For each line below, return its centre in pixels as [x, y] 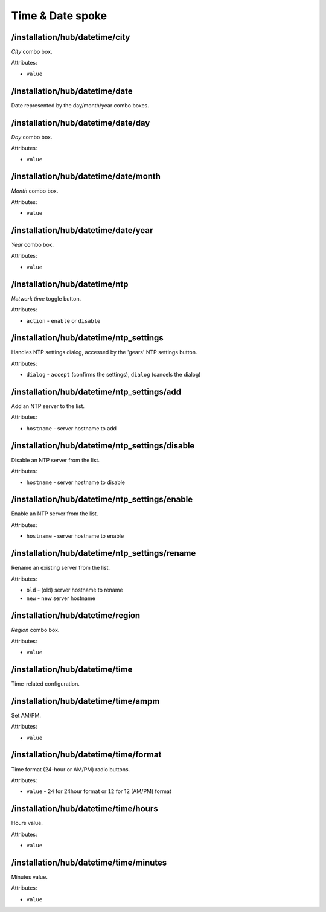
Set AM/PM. [26, 715]
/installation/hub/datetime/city [71, 37]
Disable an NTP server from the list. [55, 460]
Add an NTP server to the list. [48, 406]
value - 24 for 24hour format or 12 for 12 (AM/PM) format [99, 791]
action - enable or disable [63, 320]
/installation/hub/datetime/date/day [81, 123]
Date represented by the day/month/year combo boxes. [80, 105]
